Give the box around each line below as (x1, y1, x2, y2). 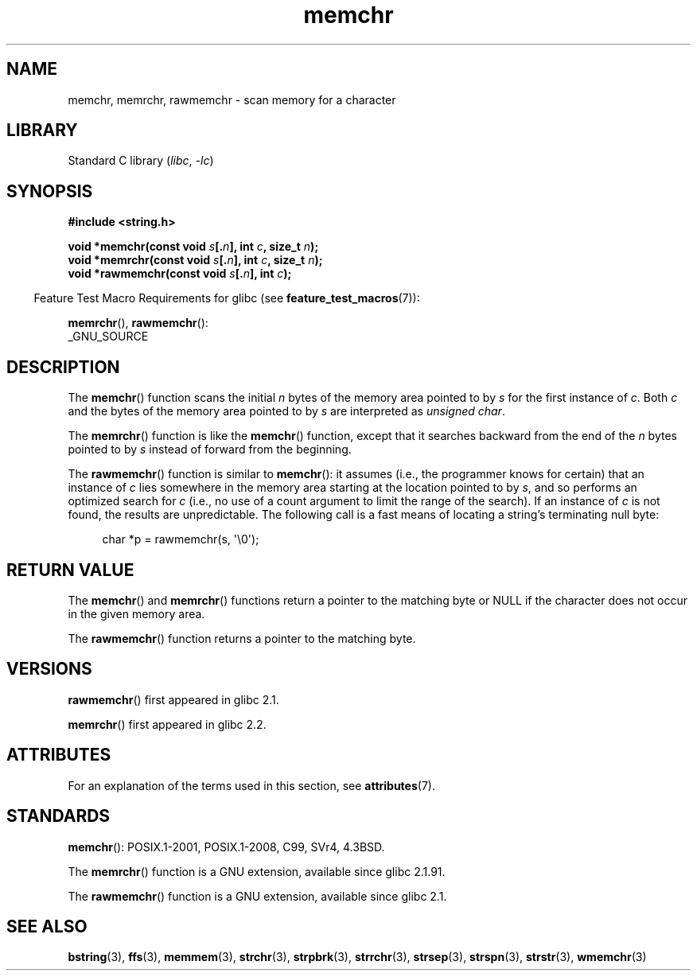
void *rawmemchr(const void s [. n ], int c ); (68, 267, 292, 281)
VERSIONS (6, 659, 92, 679)
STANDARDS (6, 806, 111, 827)
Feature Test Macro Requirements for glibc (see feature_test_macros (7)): (33, 291, 420, 306)
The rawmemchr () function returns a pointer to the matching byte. (68, 631, 416, 645)
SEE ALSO (6, 916, 88, 936)
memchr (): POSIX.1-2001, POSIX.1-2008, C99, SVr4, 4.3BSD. (68, 839, 385, 854)
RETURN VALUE (6, 559, 134, 580)
